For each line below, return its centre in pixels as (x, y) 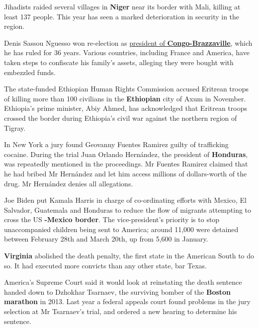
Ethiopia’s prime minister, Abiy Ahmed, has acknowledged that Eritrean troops (126, 108)
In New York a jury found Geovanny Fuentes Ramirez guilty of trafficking (116, 144)
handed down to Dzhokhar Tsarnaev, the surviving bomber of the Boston (118, 291)
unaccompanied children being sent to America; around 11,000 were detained (121, 229)
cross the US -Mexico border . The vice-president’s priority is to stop (112, 219)
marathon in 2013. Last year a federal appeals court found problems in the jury (127, 301)
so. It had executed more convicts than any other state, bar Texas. (105, 265)
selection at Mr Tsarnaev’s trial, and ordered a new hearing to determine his (121, 311)
